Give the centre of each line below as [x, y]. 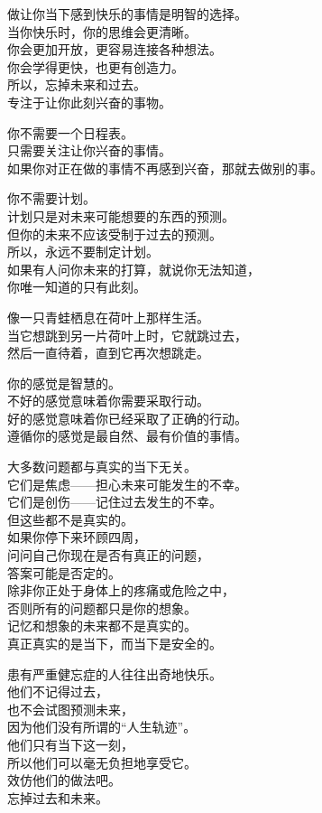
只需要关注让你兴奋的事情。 [89, 150]
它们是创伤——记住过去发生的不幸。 [115, 502]
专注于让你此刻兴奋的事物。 [89, 102]
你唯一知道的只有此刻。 [77, 287]
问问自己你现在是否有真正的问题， [108, 555]
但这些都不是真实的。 [70, 519]
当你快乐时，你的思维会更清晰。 [102, 31]
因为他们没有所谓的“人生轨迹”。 [102, 727]
